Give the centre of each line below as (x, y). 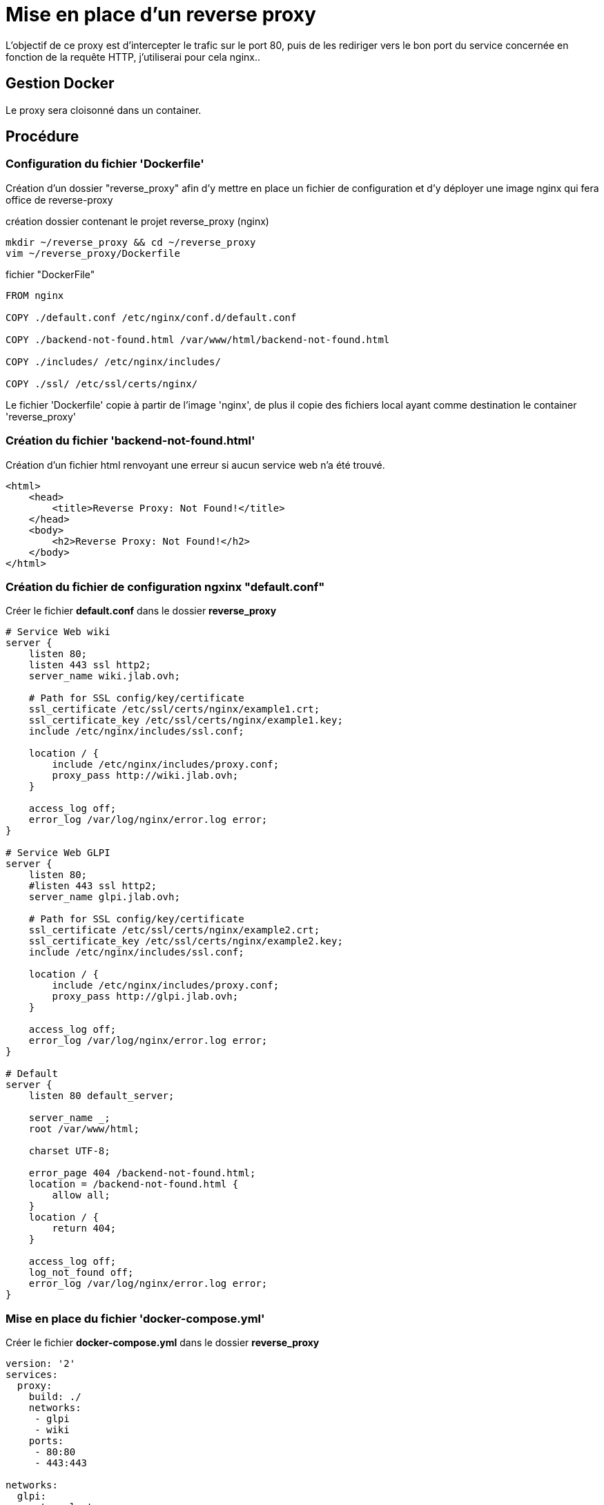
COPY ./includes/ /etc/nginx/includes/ (113, 361)
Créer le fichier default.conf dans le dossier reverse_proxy (141, 611)
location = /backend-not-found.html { (134, 1184)
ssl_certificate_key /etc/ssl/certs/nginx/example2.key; (186, 941)
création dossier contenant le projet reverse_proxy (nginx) (137, 221)
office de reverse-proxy (59, 200)
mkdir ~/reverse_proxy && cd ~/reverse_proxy (131, 242)
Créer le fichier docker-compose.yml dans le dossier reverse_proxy (163, 1343)
